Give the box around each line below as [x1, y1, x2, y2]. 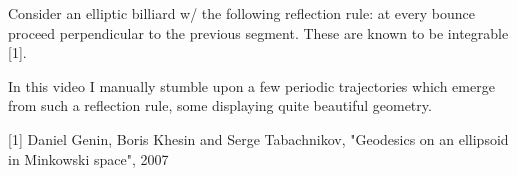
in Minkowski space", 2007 [8, 148, 169, 169]
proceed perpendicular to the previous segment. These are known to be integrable [8, 22, 509, 43]
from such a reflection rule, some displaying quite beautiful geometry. [8, 95, 432, 116]
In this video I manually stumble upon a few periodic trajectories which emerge [8, 75, 495, 96]
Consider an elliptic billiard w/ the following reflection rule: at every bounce [8, 3, 475, 23]
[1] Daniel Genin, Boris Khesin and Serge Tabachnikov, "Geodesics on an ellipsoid [8, 128, 509, 149]
